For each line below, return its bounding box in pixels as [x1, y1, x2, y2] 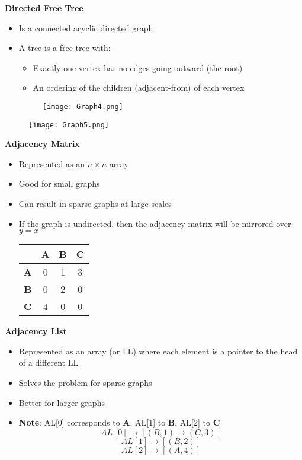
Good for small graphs [18, 177, 100, 190]
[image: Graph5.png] [28, 120, 110, 129]
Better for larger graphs [18, 396, 105, 408]
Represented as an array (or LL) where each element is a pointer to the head [18, 344, 298, 357]
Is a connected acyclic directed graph [18, 21, 153, 34]
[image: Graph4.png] [42, 102, 123, 111]
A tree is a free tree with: [18, 41, 111, 54]
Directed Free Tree [5, 2, 83, 14]
